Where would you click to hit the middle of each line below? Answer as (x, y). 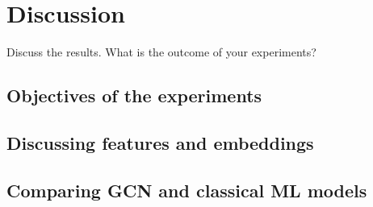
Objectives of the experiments (134, 95)
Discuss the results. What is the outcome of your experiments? (161, 52)
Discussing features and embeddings (160, 142)
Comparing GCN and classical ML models (187, 190)
